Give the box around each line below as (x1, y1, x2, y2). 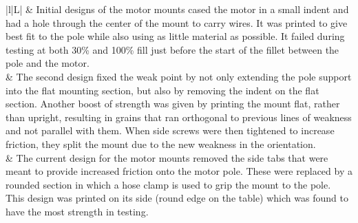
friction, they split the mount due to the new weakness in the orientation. (6, 136, 316, 151)
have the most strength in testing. (6, 204, 149, 218)
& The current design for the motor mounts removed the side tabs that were (6, 150, 328, 164)
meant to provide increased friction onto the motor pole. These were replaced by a (6, 164, 352, 178)
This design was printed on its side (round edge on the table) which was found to (6, 191, 348, 205)
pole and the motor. (6, 56, 89, 70)
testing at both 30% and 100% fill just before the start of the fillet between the (6, 42, 339, 56)
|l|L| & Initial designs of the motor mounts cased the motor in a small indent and (6, 2, 349, 16)
